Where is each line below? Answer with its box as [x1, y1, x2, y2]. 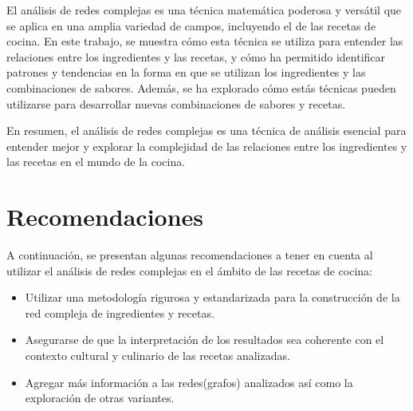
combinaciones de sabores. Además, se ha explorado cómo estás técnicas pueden [6, 79, 396, 96]
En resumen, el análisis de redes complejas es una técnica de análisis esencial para [6, 122, 407, 139]
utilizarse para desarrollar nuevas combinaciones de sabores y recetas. [6, 95, 346, 112]
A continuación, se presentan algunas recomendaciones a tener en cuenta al [6, 247, 373, 263]
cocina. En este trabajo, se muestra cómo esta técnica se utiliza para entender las [6, 33, 403, 49]
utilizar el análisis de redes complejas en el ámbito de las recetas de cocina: [6, 262, 373, 279]
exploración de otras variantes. [25, 389, 175, 406]
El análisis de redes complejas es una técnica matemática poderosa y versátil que [6, 2, 402, 18]
